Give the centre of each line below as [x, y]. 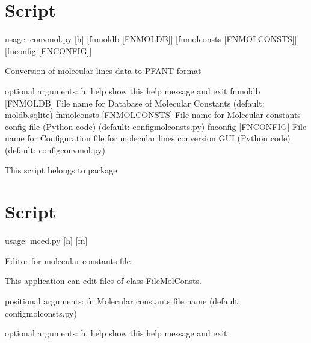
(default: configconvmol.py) [55, 150]
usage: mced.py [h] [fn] [46, 240]
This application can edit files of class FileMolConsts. [103, 281]
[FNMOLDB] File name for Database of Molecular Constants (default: [135, 103]
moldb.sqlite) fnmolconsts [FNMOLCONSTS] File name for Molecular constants [153, 115]
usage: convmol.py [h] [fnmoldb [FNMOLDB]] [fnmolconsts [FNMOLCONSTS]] [151, 39]
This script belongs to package [61, 170]
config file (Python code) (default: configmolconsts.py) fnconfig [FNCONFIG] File [156, 126]
